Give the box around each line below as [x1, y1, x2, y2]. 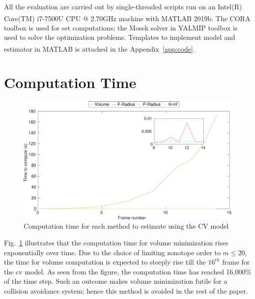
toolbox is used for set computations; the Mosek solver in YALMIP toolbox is [4, 22, 238, 32]
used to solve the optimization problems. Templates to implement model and [4, 32, 235, 42]
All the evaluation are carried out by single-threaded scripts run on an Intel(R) [4, 1, 242, 11]
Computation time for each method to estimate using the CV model [24, 221, 229, 231]
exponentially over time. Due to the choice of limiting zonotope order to [4, 247, 221, 257]
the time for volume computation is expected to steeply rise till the [4, 257, 206, 267]
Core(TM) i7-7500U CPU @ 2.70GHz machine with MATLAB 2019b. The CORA [4, 13, 251, 23]
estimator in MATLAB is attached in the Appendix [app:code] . [4, 43, 195, 54]
